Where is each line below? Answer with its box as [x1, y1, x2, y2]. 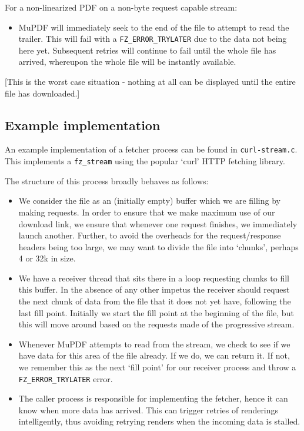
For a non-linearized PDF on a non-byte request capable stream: [5, 1, 238, 13]
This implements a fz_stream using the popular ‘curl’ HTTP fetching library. [5, 155, 285, 167]
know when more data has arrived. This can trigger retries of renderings [18, 403, 279, 416]
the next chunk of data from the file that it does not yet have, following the [18, 295, 291, 307]
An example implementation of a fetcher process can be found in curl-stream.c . [5, 143, 298, 155]
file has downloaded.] [5, 87, 80, 99]
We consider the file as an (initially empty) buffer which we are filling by [18, 194, 280, 207]
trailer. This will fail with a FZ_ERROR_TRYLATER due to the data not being [18, 32, 287, 45]
